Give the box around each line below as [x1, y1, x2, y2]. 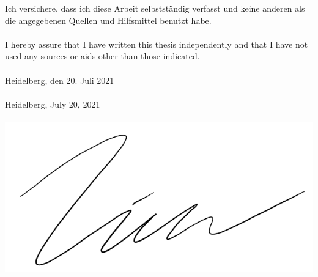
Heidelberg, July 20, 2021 [5, 97, 100, 110]
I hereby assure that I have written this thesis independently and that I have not [5, 37, 308, 50]
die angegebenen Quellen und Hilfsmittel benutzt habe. [5, 13, 212, 26]
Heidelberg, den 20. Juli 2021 [5, 73, 114, 86]
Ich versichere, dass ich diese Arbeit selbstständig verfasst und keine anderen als [5, 2, 305, 14]
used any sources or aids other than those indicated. [5, 50, 200, 62]
